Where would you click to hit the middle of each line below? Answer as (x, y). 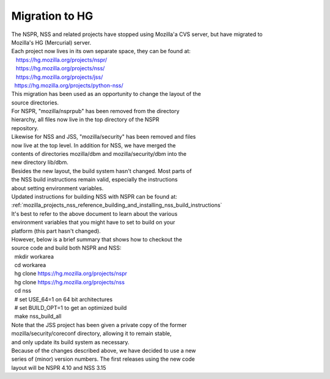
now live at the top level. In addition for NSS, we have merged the (94, 145)
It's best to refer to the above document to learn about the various (94, 213)
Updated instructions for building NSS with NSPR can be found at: (94, 196)
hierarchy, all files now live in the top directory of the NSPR (85, 120)
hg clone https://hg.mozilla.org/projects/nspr (71, 274)
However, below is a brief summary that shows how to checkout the (97, 239)
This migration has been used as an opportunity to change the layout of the (106, 94)
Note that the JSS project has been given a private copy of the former (99, 325)
